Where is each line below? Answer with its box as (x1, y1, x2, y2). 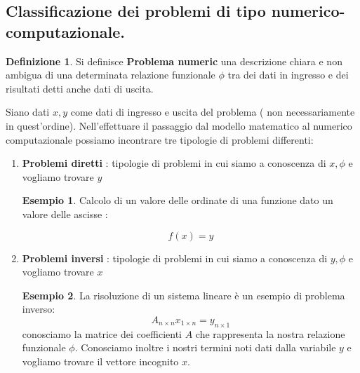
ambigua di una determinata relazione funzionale (6, 67, 215, 82)
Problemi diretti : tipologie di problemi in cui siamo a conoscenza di (22, 156, 326, 170)
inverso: (22, 301, 55, 316)
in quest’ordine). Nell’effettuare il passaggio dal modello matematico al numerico (6, 118, 352, 133)
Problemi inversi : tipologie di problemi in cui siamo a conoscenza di (22, 250, 328, 265)
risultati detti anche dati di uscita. (6, 81, 154, 95)
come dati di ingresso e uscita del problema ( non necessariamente (70, 104, 355, 119)
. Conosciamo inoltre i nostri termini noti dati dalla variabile (74, 340, 336, 355)
